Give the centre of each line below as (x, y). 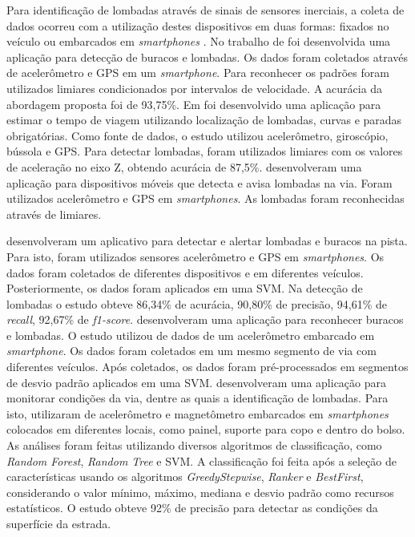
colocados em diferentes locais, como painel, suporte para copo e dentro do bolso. (206, 429)
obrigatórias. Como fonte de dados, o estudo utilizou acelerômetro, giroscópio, (197, 135)
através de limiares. (54, 214)
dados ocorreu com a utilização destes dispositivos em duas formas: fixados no (198, 25)
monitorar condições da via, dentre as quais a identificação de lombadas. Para (197, 398)
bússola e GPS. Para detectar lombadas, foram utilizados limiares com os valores (205, 151)
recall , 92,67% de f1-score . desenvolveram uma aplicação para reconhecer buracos (205, 319)
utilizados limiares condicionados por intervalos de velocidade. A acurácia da (195, 88)
